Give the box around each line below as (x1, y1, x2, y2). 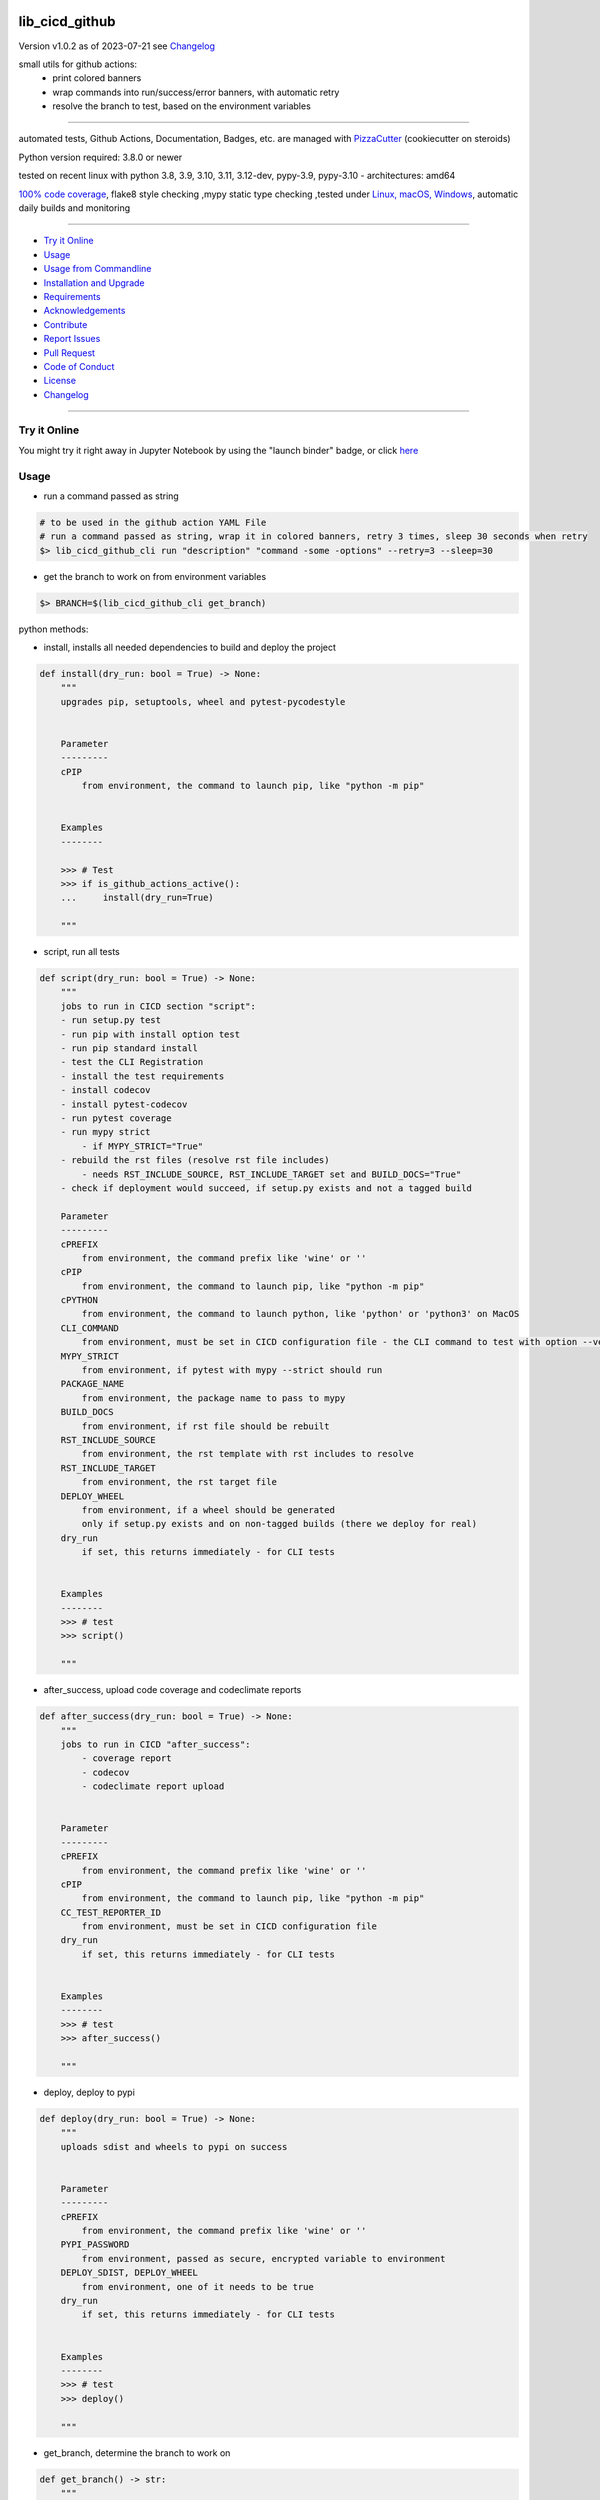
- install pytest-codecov (60, 1098, 188, 1110)
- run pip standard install (60, 1043, 199, 1054)
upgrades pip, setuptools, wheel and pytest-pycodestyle (60, 696, 346, 707)
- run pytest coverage (60, 1113, 172, 1124)
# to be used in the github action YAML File (39, 516, 267, 528)
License (43, 375, 77, 387)
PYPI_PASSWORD (60, 2239, 130, 2250)
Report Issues (43, 333, 101, 345)
